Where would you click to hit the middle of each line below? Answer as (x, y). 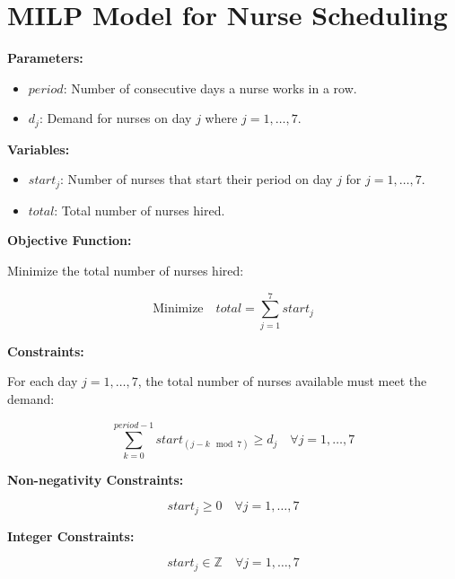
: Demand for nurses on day (115, 118)
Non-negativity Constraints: (96, 479)
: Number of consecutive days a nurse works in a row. (210, 88)
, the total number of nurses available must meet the (282, 381)
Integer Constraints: (71, 535)
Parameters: (45, 58)
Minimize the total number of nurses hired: (126, 270)
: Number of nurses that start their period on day (197, 179)
